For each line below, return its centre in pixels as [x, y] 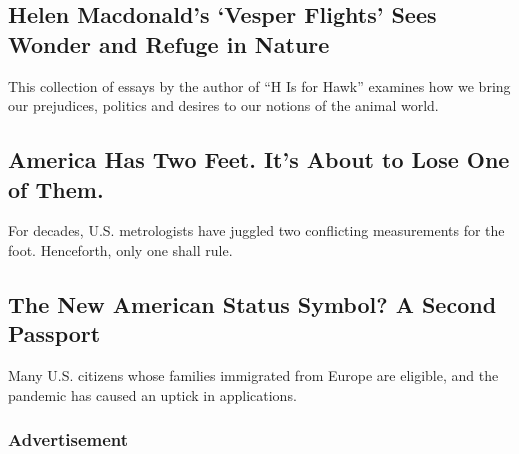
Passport [54, 333]
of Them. [56, 188]
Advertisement [68, 439]
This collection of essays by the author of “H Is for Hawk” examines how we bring [259, 85]
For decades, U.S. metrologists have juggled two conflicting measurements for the [256, 230]
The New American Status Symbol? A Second [252, 303]
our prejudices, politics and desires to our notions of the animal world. [223, 105]
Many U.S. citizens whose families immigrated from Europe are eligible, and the [253, 375]
